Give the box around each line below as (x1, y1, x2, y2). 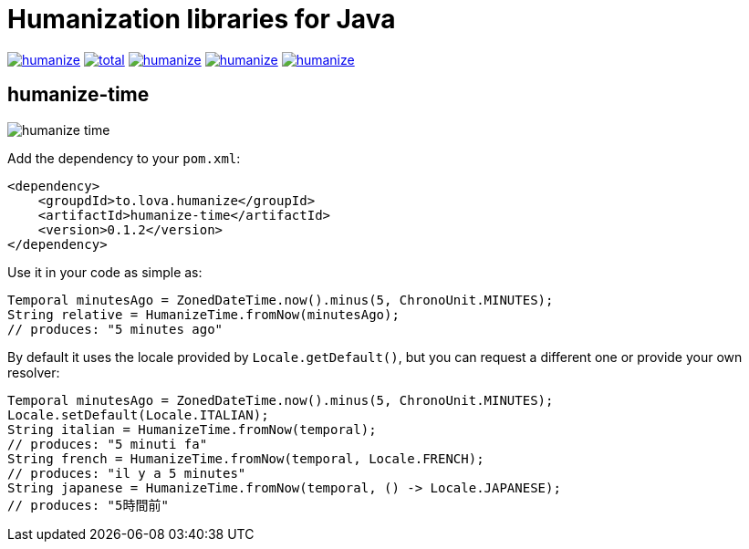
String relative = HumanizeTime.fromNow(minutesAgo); (7, 306, 400, 322)
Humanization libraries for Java (7, 4, 396, 35)
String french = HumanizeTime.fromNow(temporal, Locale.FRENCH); (7, 451, 484, 466)
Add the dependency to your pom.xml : (7, 150, 241, 166)
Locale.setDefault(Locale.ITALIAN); (7, 407, 269, 422)
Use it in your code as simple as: (7, 264, 203, 280)
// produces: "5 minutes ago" (7, 321, 224, 337)
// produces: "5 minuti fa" (7, 436, 208, 451)
